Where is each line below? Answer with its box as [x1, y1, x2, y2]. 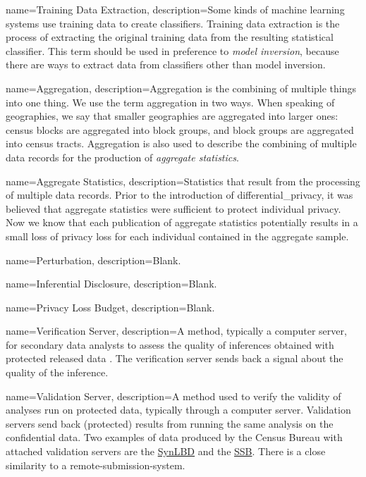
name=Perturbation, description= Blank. [6, 252, 181, 267]
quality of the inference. [6, 365, 109, 380]
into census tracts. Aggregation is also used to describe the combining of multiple [6, 136, 357, 151]
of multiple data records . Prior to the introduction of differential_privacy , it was [6, 187, 353, 202]
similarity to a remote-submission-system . [6, 457, 185, 472]
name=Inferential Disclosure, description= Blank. [6, 276, 217, 291]
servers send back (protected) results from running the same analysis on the [6, 416, 334, 430]
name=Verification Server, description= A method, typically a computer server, [6, 323, 347, 338]
